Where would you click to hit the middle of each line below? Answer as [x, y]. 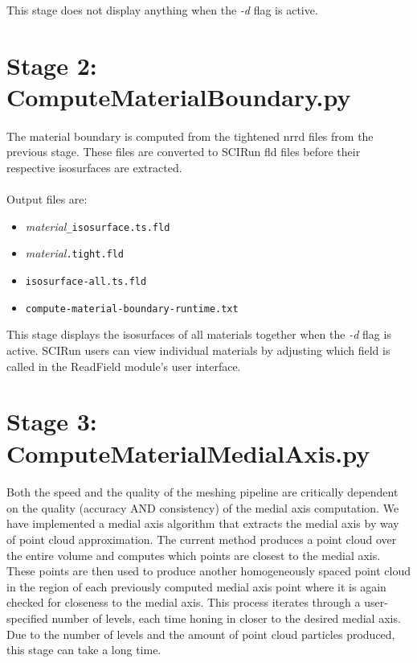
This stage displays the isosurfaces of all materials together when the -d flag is [199, 334]
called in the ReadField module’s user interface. [124, 366]
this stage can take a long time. [84, 650]
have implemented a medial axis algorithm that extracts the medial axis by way [203, 523]
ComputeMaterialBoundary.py [179, 96]
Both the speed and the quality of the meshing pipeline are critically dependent [202, 492]
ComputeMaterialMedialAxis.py [188, 453]
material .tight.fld [75, 253]
